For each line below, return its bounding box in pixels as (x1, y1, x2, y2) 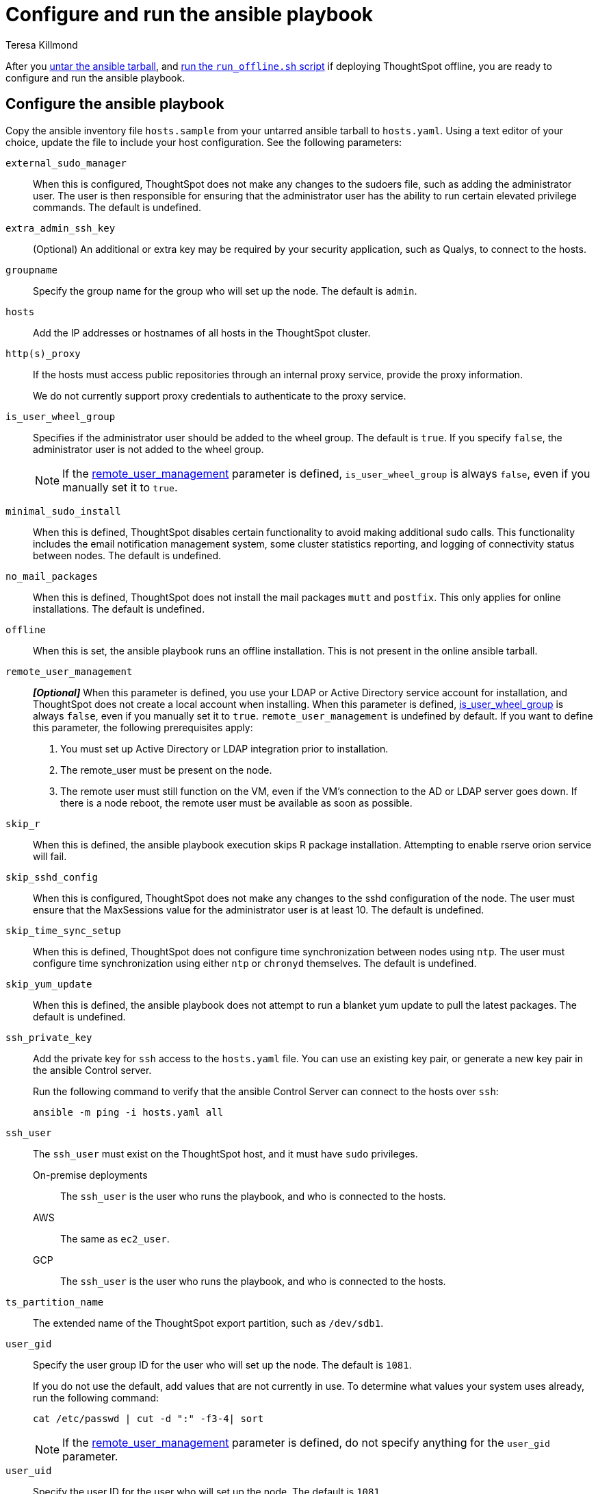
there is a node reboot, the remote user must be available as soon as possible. (60, 796, 413, 809)
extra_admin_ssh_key (5, 222, 116, 234)
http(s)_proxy (5, 347, 81, 359)
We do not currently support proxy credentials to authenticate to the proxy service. (33, 389, 406, 402)
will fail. (33, 850, 67, 862)
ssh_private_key (5, 1031, 92, 1043)
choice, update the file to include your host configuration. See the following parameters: (5, 136, 402, 148)
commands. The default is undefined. (33, 201, 201, 213)
